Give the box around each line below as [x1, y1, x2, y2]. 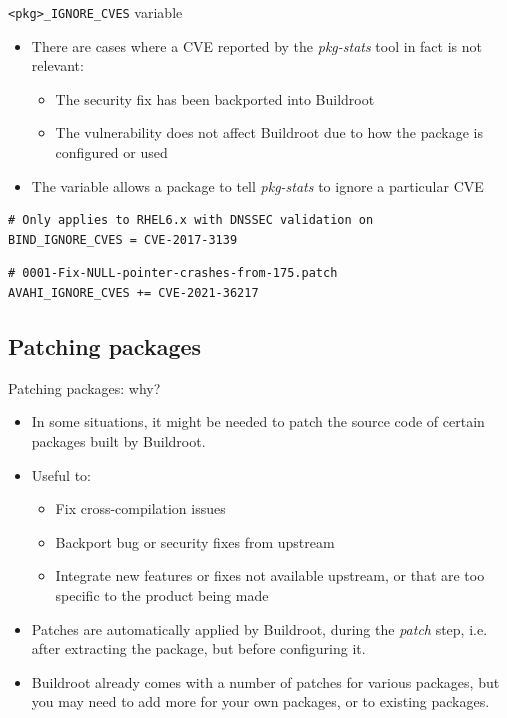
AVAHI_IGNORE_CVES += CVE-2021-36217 [8, 286, 259, 300]
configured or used [55, 142, 168, 163]
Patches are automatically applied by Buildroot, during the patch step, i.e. [31, 618, 488, 639]
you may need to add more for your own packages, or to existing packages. [31, 691, 490, 712]
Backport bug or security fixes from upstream [55, 531, 335, 552]
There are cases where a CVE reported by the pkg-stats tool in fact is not [31, 35, 482, 56]
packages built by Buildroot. [31, 430, 206, 451]
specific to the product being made [55, 584, 269, 605]
